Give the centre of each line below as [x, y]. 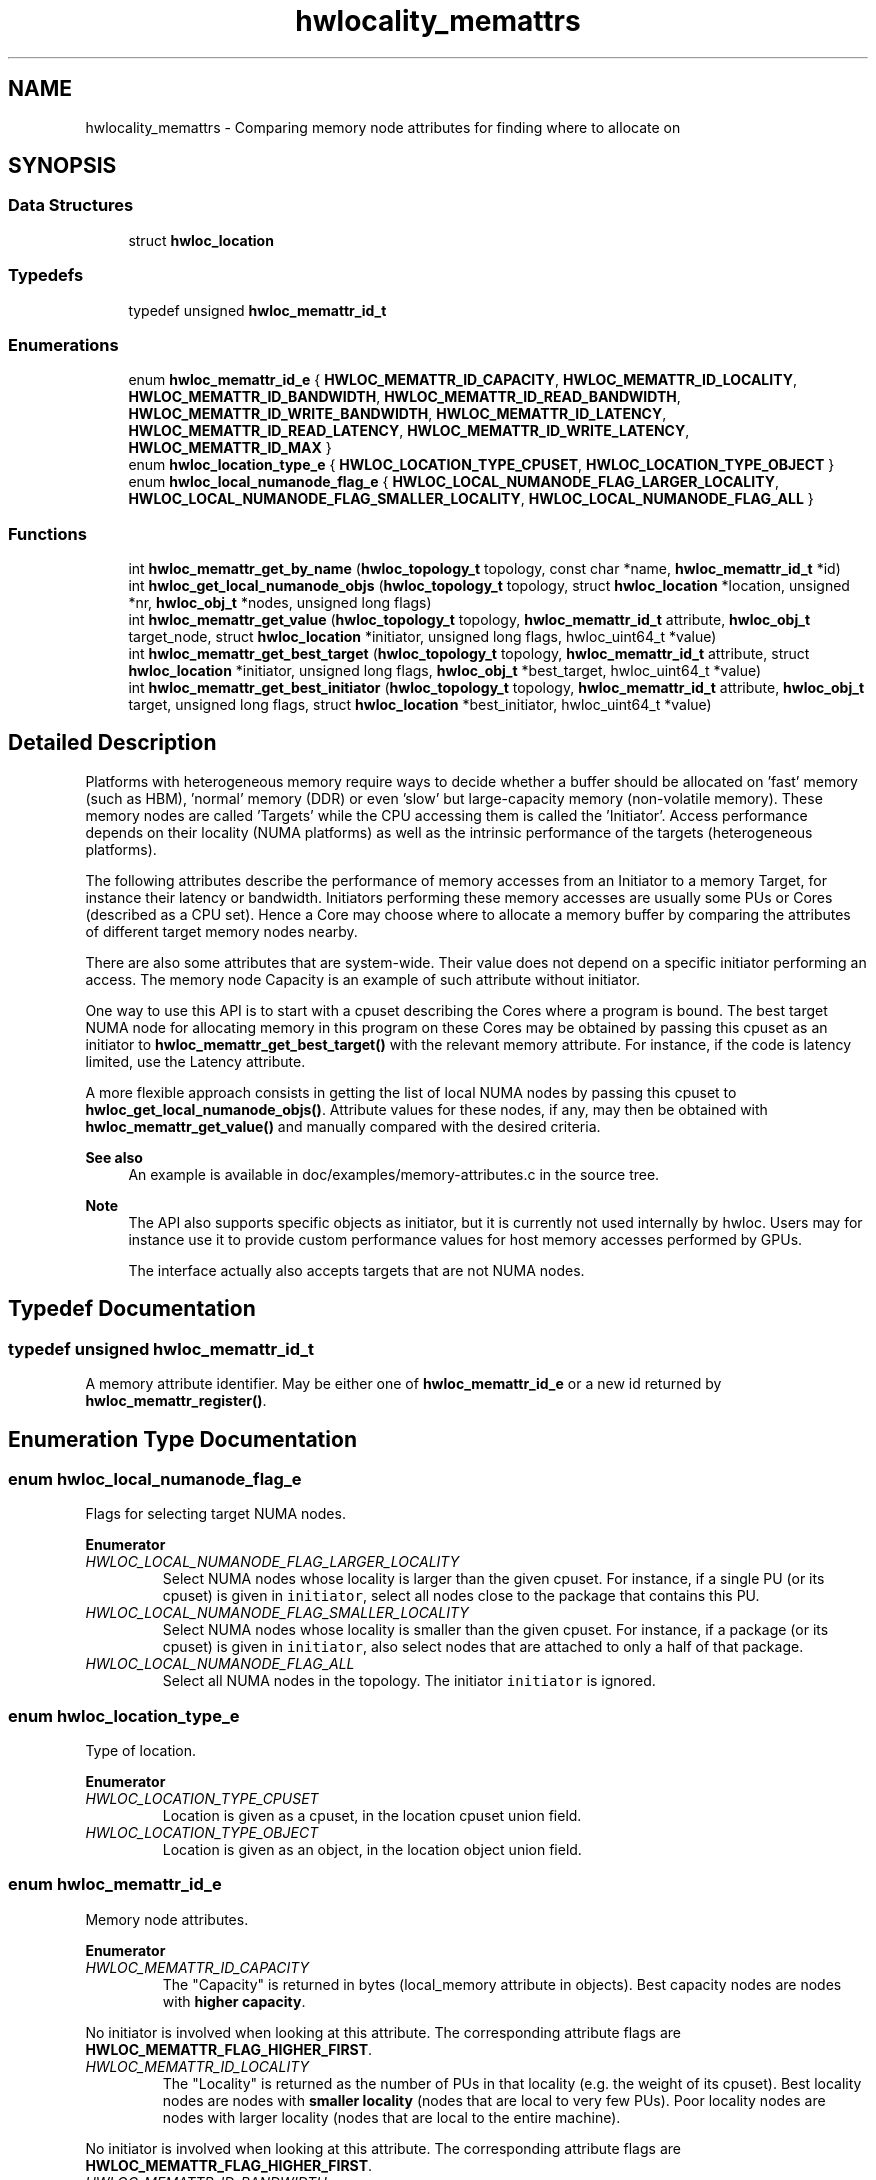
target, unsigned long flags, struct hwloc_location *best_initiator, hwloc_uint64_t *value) [420, 705]
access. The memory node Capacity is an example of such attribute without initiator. [363, 979]
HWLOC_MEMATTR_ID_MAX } [230, 448]
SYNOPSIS [62, 166]
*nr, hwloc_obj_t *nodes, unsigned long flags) [280, 603]
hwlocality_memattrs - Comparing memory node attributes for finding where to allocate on [383, 127]
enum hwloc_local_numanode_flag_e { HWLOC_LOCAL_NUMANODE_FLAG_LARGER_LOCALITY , [453, 482]
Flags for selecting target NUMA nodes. [215, 1514]
